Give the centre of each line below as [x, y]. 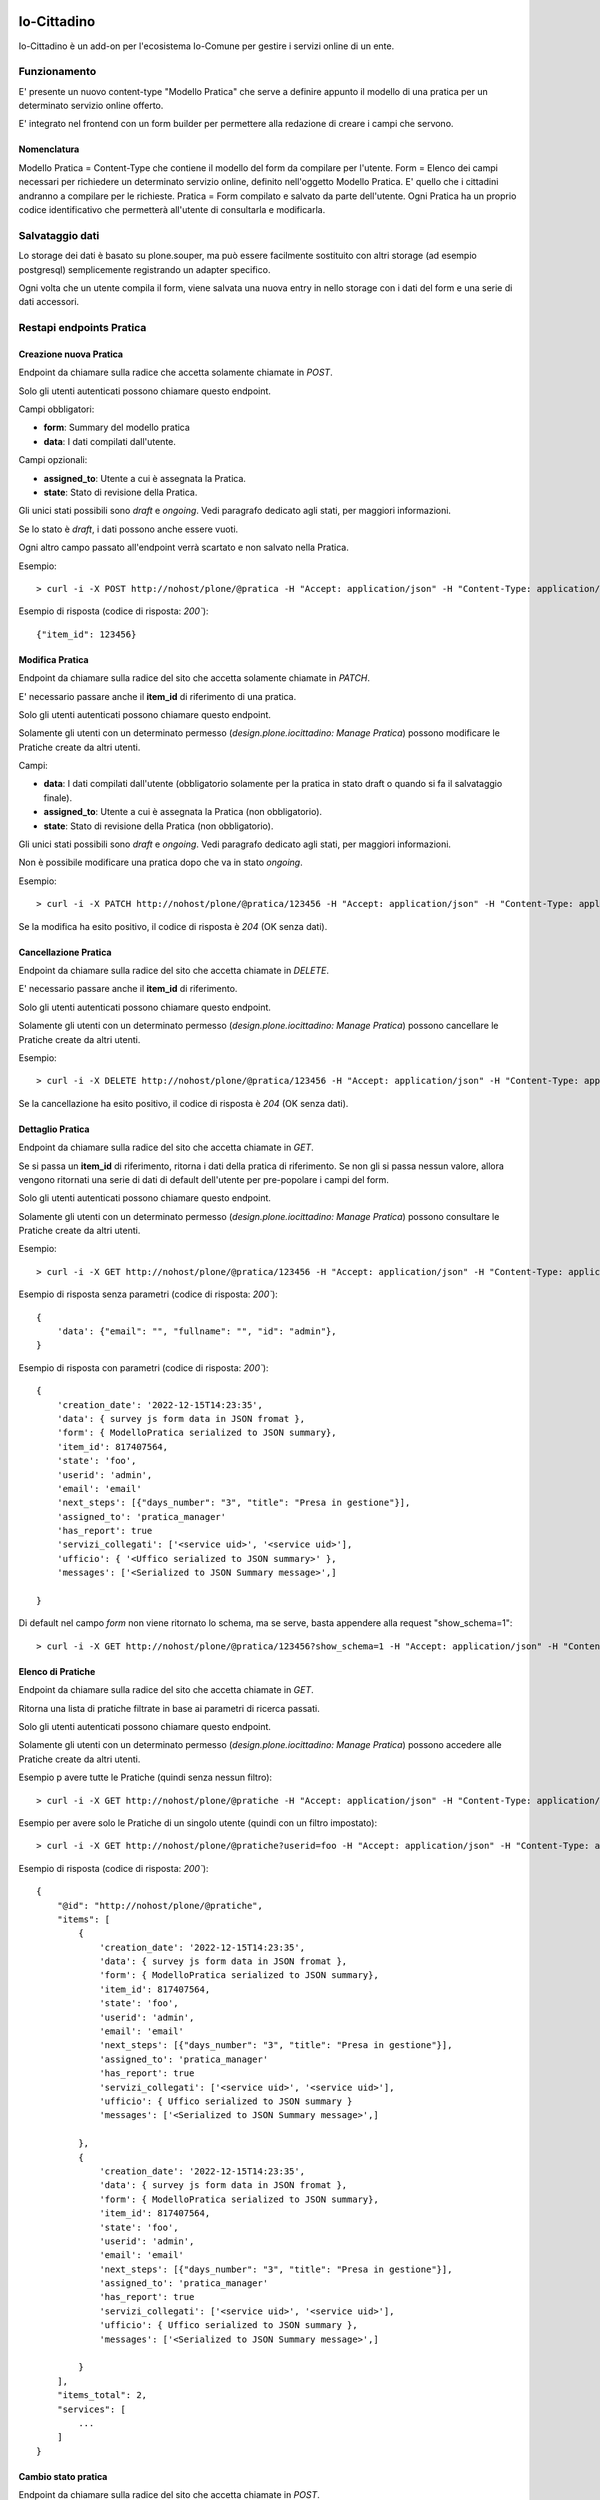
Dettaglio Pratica [54, 1129]
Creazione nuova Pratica [71, 354]
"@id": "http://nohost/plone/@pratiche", [160, 1905]
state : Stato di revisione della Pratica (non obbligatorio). [158, 826]
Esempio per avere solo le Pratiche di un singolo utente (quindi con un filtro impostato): [198, 1822]
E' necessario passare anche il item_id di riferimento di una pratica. [157, 696]
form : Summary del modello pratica [116, 427]
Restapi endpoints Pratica [82, 328]
